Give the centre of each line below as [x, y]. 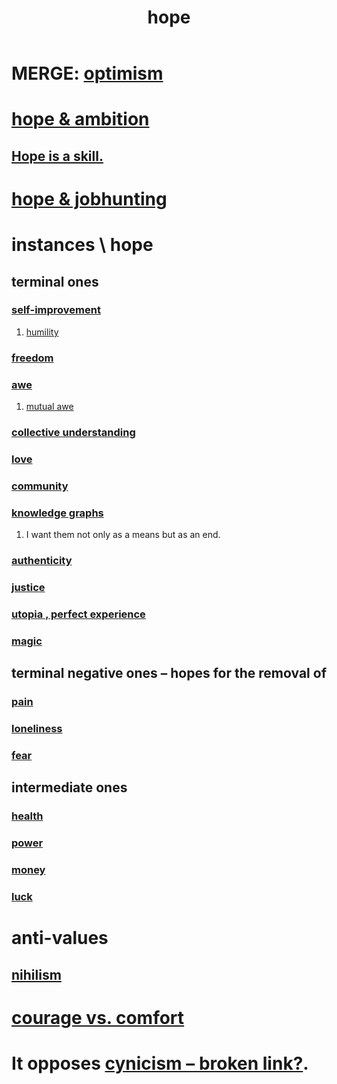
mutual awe [49, 407]
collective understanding [73, 432]
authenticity [42, 561]
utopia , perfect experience [78, 614]
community [40, 486]
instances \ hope [82, 245]
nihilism [36, 974]
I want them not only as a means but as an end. [123, 535]
